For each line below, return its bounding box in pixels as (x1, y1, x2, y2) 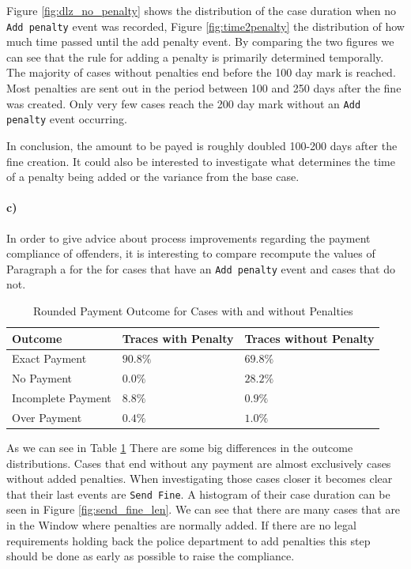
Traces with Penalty (122, 330, 234, 346)
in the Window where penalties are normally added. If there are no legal (6, 517, 356, 533)
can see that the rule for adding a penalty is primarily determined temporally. (6, 48, 384, 65)
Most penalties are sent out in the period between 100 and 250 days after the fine (6, 80, 402, 96)
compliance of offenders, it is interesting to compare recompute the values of (6, 245, 375, 262)
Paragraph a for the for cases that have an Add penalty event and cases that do (6, 260, 395, 277)
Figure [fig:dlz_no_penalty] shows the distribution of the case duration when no (6, 2, 397, 18)
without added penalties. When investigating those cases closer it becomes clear (6, 470, 393, 487)
